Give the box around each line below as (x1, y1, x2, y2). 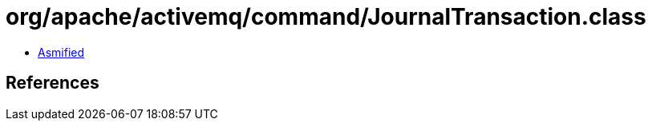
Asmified (38, 45, 85, 59)
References (6, 73, 99, 93)
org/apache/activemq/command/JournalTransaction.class (6, 3, 646, 30)
